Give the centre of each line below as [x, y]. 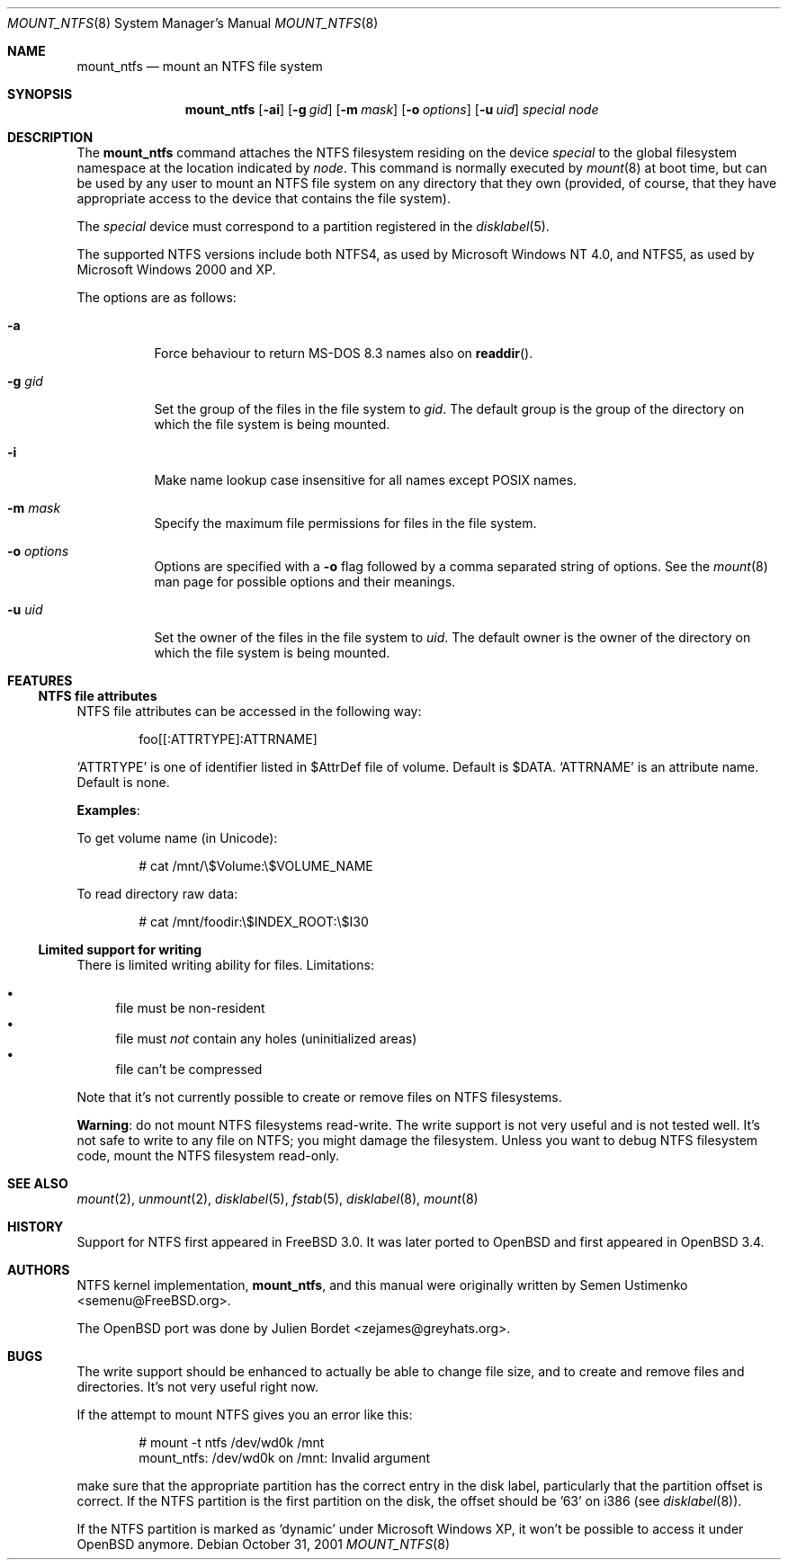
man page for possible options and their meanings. [305, 582]
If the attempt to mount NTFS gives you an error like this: [245, 1415]
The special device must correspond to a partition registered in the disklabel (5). [313, 226]
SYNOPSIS [40, 94]
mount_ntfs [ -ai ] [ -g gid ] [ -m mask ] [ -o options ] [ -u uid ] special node [392, 109]
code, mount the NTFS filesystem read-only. [208, 1155]
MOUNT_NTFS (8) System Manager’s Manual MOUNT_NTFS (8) [193, 23]
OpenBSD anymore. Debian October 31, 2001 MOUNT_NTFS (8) [263, 1544]
